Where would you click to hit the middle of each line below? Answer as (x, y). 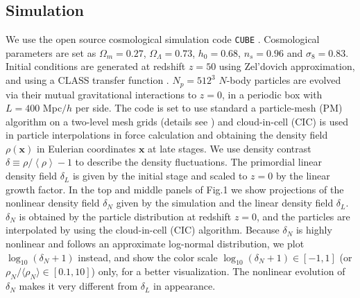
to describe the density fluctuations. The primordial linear (199, 162)
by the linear (303, 176)
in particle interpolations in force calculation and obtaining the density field (167, 135)
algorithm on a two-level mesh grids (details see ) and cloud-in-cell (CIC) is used (177, 121)
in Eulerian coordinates (86, 148)
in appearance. (185, 286)
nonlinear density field (53, 203)
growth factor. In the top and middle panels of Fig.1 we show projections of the (175, 189)
